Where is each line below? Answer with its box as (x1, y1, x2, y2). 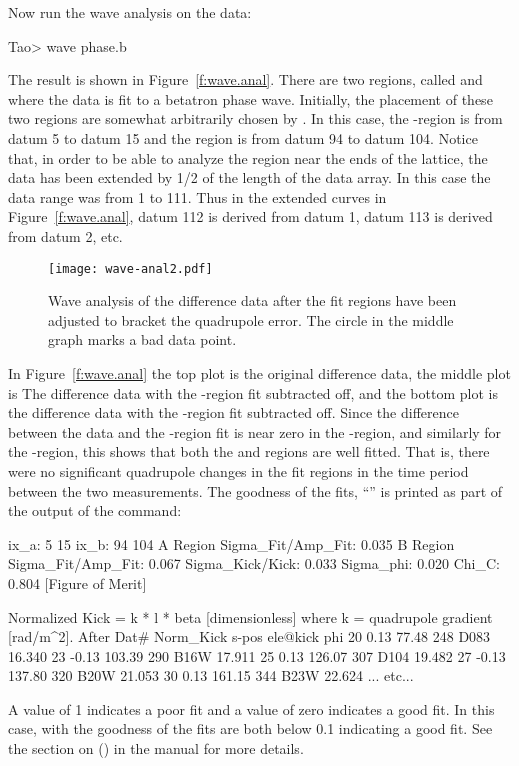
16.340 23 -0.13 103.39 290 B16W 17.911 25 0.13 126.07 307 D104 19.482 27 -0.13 (8, 645, 506, 666)
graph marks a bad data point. (48, 329, 237, 350)
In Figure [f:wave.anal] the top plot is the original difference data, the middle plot (8, 362, 511, 383)
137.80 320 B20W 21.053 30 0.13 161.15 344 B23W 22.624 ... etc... (8, 665, 414, 686)
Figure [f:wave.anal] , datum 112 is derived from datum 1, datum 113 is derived (8, 206, 493, 227)
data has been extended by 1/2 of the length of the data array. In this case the (8, 167, 491, 188)
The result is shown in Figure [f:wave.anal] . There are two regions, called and (8, 69, 483, 90)
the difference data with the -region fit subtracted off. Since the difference (8, 402, 459, 423)
